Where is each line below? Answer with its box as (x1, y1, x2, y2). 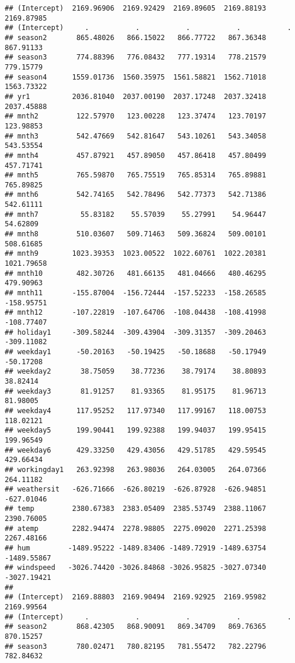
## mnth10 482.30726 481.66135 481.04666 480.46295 (5, 269, 266, 278)
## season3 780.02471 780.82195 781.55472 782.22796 (5, 642, 266, 651)
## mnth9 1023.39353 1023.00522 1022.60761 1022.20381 (5, 249, 266, 258)
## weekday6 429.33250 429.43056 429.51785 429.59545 (5, 446, 266, 454)
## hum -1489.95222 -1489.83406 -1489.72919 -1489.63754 (5, 544, 266, 553)
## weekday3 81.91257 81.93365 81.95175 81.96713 (5, 387, 266, 395)
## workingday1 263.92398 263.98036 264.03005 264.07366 (5, 465, 266, 474)
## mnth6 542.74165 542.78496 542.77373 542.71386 (5, 190, 266, 199)
